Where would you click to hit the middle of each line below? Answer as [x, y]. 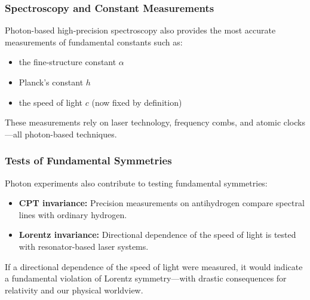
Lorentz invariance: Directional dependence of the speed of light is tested [157, 235]
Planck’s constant [51, 82]
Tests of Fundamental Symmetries [88, 160]
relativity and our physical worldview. [74, 290]
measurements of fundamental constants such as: [94, 42]
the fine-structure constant [67, 62]
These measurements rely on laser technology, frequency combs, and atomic [143, 122]
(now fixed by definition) [137, 102]
